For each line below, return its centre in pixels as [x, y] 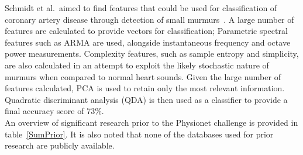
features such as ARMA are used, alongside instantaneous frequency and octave [148, 42]
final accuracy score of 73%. [54, 111]
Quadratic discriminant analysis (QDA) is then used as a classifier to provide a [146, 99]
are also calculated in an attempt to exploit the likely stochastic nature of [137, 65]
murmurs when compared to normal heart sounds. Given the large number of [143, 76]
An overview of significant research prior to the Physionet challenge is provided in [151, 122]
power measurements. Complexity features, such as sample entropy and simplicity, [152, 54]
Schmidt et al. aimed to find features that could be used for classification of [141, 8]
